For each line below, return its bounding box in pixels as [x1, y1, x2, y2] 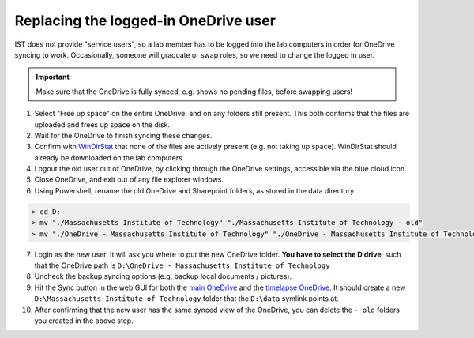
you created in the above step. [34, 316, 134, 325]
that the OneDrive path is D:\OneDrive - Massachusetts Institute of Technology [34, 261, 330, 270]
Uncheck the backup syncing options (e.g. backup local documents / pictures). [34, 272, 292, 281]
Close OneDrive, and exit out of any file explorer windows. [34, 175, 224, 185]
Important [36, 72, 70, 82]
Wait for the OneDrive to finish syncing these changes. [34, 130, 213, 140]
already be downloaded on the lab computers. [34, 152, 185, 162]
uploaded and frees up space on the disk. [34, 119, 170, 130]
